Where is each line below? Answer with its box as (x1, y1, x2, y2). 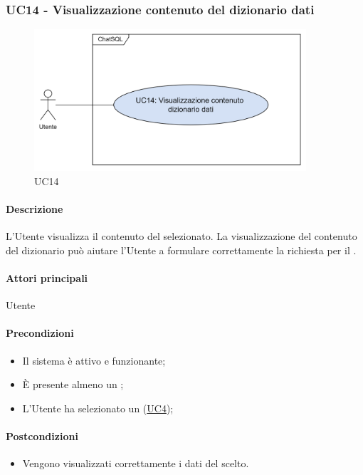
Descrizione (6, 201, 63, 216)
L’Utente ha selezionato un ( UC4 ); (22, 400, 174, 415)
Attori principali (6, 270, 88, 285)
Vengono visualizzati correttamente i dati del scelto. (22, 456, 249, 471)
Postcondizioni (6, 428, 78, 443)
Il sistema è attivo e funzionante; (22, 353, 166, 367)
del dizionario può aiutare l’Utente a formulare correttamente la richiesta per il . (6, 242, 357, 257)
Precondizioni (6, 325, 74, 340)
